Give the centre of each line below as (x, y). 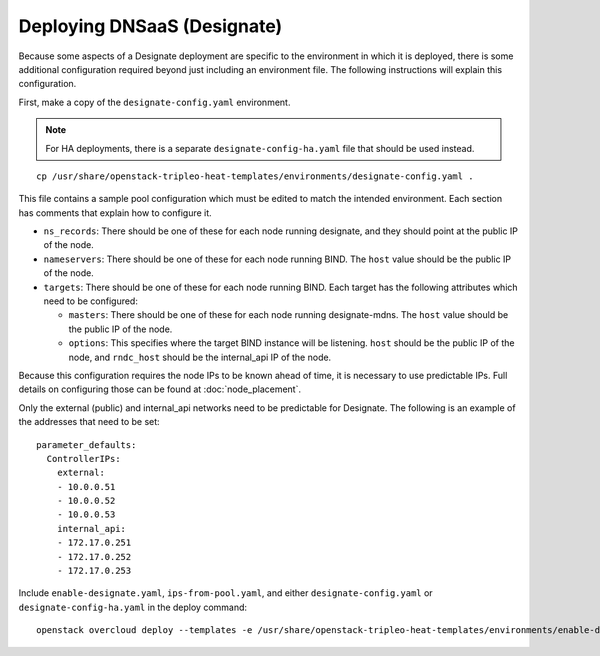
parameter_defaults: (86, 444)
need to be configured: (91, 301)
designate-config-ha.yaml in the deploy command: (133, 607)
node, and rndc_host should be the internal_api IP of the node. (200, 357)
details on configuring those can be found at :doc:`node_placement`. (160, 389)
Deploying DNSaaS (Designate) (150, 26)
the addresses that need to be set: (89, 422)
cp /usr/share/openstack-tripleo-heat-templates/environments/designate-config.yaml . (255, 176)
